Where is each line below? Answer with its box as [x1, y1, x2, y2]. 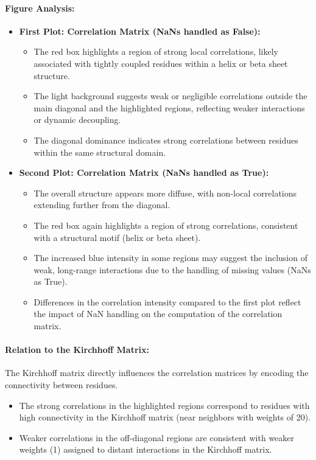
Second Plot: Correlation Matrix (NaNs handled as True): [19, 166, 269, 179]
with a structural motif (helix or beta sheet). [33, 231, 201, 243]
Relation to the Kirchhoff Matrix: [5, 343, 150, 356]
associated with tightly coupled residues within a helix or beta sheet [33, 57, 288, 69]
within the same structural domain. [33, 145, 166, 158]
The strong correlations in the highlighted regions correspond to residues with [19, 399, 310, 411]
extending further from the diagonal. [33, 198, 170, 211]
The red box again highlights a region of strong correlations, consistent [33, 218, 298, 231]
